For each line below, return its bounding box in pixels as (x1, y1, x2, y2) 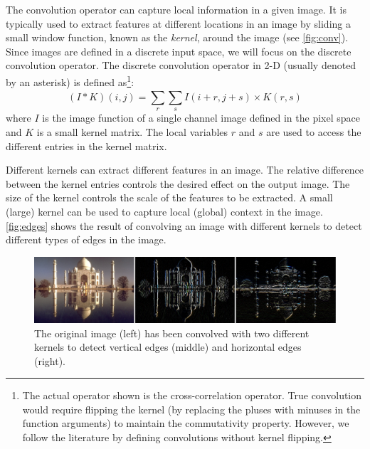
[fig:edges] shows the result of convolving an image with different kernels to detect (6, 218, 362, 233)
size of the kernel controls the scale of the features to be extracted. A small (6, 190, 333, 205)
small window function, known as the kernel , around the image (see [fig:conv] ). (6, 30, 349, 45)
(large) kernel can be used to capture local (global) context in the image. (6, 204, 323, 218)
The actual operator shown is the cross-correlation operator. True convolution (22, 388, 362, 403)
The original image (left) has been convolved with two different (34, 325, 310, 340)
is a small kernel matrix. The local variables (36, 125, 228, 139)
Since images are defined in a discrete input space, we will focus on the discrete (6, 43, 351, 58)
